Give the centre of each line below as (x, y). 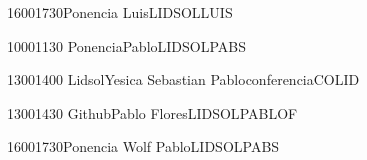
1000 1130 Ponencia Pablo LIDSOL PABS (127, 45)
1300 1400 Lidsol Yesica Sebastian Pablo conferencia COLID (183, 79)
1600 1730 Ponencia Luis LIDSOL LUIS (120, 12)
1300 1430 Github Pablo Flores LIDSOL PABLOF (152, 112)
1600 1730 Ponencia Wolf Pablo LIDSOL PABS (143, 146)
